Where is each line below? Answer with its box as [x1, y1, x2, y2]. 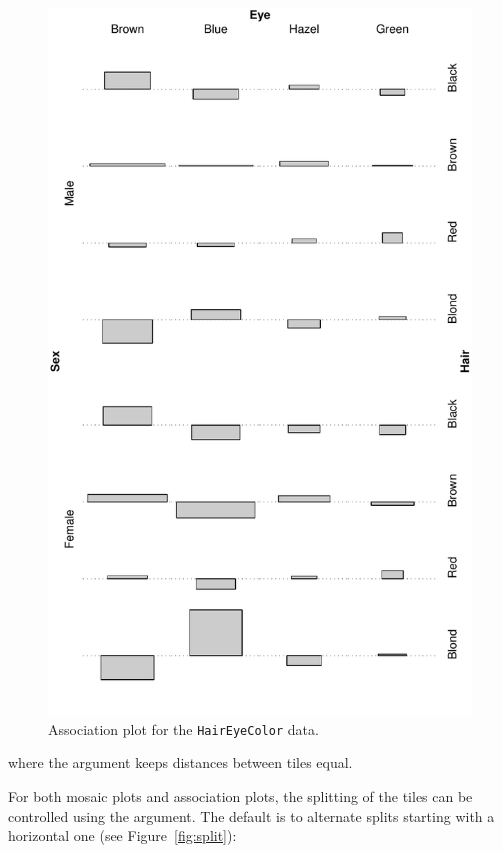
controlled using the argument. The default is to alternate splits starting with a [8, 805, 495, 826]
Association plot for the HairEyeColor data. [48, 718, 319, 739]
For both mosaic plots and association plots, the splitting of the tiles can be [8, 785, 473, 806]
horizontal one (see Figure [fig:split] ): [8, 825, 237, 846]
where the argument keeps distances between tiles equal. [8, 752, 353, 773]
